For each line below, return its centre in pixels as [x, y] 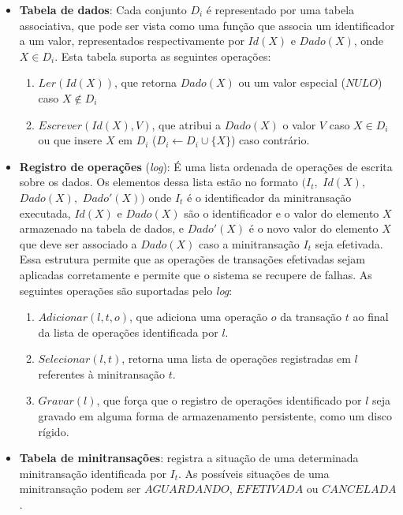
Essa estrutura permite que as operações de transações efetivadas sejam [192, 259]
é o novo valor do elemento [313, 228]
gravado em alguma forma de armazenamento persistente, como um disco [215, 416]
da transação [311, 317]
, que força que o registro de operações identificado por [229, 400]
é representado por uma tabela [280, 9]
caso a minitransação [249, 243]
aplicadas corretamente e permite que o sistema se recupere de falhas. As [196, 274]
